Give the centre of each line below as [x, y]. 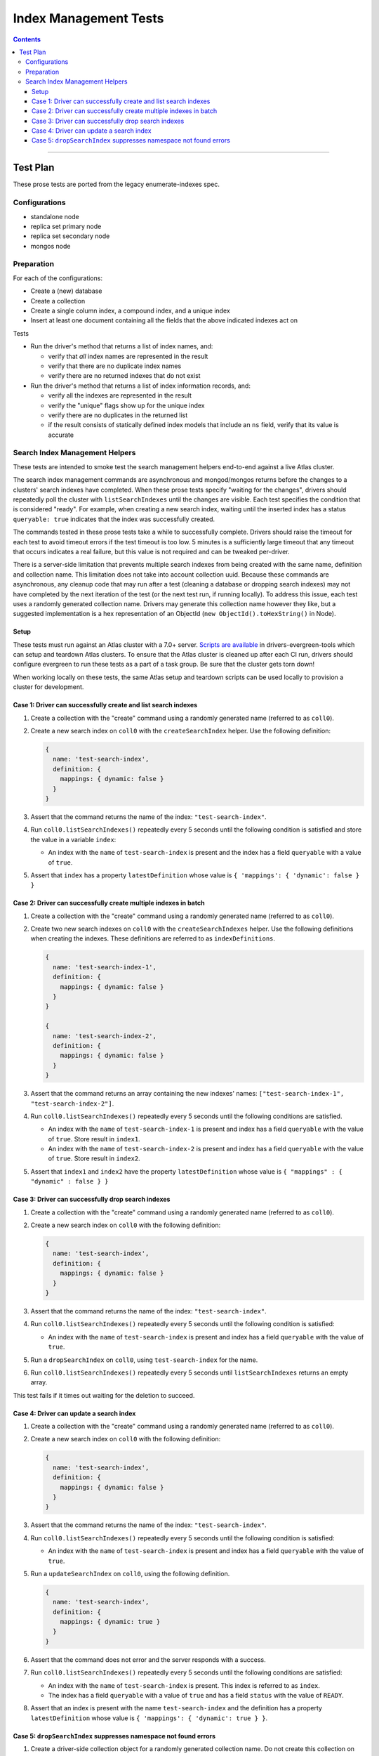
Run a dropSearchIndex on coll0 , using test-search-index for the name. [144, 1360]
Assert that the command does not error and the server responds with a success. [148, 1659]
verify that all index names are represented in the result [128, 356]
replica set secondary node [70, 236]
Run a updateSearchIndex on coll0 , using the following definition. [130, 1573]
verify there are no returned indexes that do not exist [124, 376]
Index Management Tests [88, 18]
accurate [61, 435]
